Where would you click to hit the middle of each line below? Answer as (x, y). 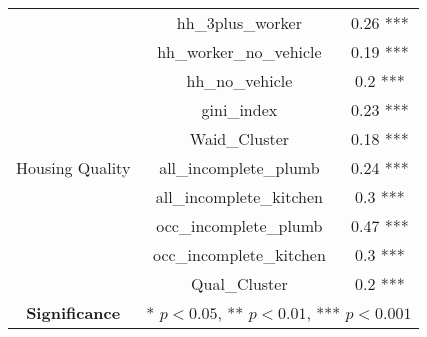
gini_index (239, 109)
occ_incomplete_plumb (239, 225)
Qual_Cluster (239, 283)
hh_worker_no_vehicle (239, 51)
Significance (73, 312)
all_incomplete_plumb (239, 167)
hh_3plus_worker (239, 22)
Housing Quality (73, 167)
